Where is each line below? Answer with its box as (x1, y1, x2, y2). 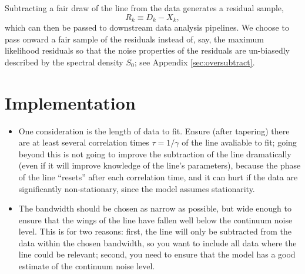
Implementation (5, 90, 136, 114)
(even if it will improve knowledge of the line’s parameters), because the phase (18, 159, 301, 171)
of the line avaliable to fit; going (182, 136, 297, 148)
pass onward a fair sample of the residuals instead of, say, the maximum (5, 32, 264, 45)
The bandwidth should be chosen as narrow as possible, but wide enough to (18, 202, 291, 214)
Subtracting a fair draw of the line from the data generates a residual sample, (5, 2, 284, 14)
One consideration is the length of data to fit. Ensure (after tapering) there (18, 124, 290, 137)
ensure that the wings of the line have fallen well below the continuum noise (18, 213, 293, 226)
